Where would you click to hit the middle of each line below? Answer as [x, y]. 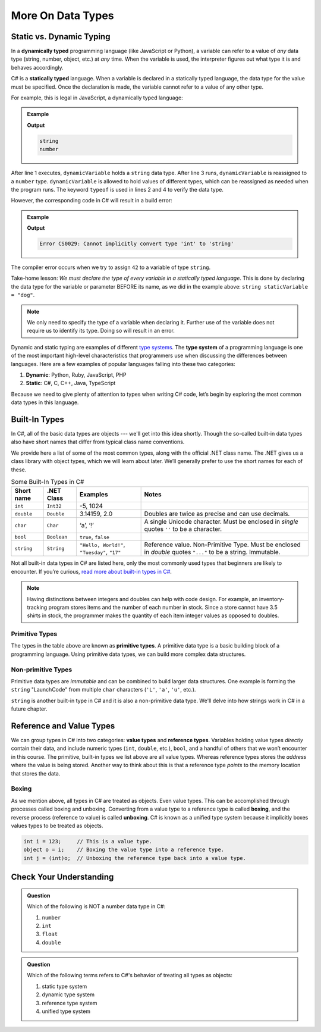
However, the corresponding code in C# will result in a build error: [92, 201]
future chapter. [29, 709]
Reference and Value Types [63, 726]
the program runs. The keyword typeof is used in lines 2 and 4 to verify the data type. [117, 189]
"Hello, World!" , [102, 545]
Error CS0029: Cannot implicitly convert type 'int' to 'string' [137, 244]
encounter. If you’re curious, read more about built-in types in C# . [92, 571]
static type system [64, 986]
